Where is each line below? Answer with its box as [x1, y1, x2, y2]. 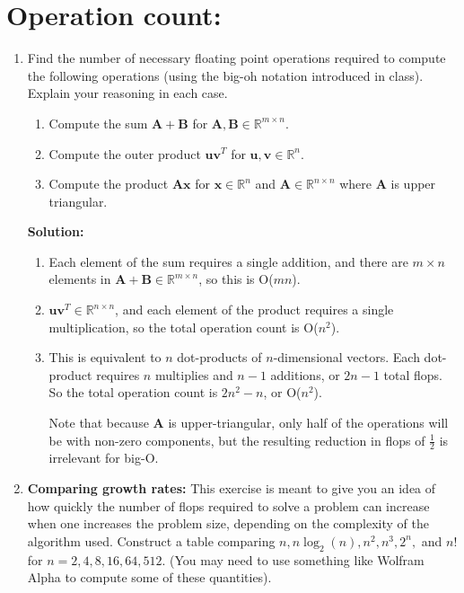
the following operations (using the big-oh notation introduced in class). [27, 66, 424, 84]
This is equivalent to [48, 348, 162, 367]
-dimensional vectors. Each [273, 348, 420, 367]
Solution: [27, 222, 84, 241]
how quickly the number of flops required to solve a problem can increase [27, 496, 430, 515]
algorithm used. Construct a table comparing [27, 531, 276, 550]
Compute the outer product [48, 144, 201, 163]
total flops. [383, 365, 442, 384]
